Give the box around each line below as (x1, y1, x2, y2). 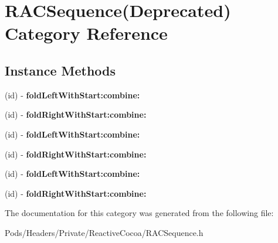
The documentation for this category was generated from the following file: (5, 207, 274, 219)
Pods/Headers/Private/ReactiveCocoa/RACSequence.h (5, 226, 204, 238)
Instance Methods (5, 61, 116, 79)
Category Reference (5, 21, 168, 45)
